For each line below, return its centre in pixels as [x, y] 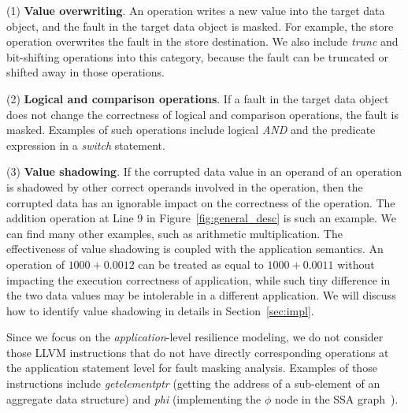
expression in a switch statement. [86, 145]
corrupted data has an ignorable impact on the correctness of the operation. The [201, 202]
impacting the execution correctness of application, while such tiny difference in [198, 279]
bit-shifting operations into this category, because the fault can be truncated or [198, 56]
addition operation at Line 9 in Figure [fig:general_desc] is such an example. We [202, 218]
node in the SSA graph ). [337, 398]
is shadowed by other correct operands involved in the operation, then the [185, 186]
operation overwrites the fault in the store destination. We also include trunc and [202, 41]
